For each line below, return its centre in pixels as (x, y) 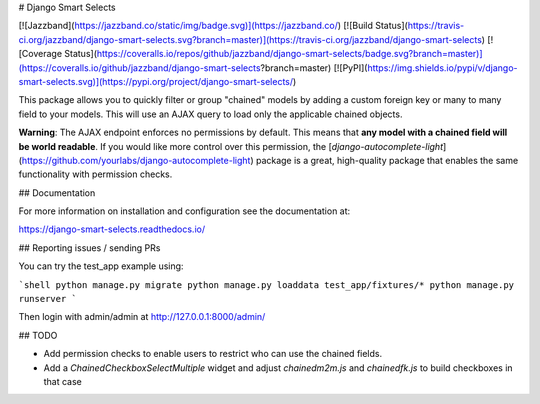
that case (62, 381)
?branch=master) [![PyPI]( (314, 67)
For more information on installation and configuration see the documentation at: (184, 211)
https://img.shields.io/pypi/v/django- (442, 67)
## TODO (38, 335)
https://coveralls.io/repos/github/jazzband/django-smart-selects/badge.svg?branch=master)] (290, 54)
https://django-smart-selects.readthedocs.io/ (111, 229)
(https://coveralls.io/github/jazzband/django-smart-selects (139, 67)
